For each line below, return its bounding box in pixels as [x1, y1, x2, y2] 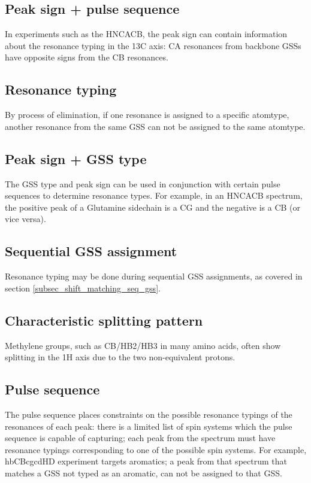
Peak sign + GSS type [5, 149, 147, 168]
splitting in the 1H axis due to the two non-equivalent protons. [5, 351, 235, 363]
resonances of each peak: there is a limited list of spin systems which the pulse [5, 420, 292, 432]
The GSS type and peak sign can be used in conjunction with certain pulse [5, 177, 280, 190]
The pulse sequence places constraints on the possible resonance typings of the [5, 408, 292, 420]
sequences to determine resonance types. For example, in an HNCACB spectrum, [5, 189, 303, 202]
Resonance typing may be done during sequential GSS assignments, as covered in [5, 270, 303, 282]
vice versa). [5, 212, 46, 225]
